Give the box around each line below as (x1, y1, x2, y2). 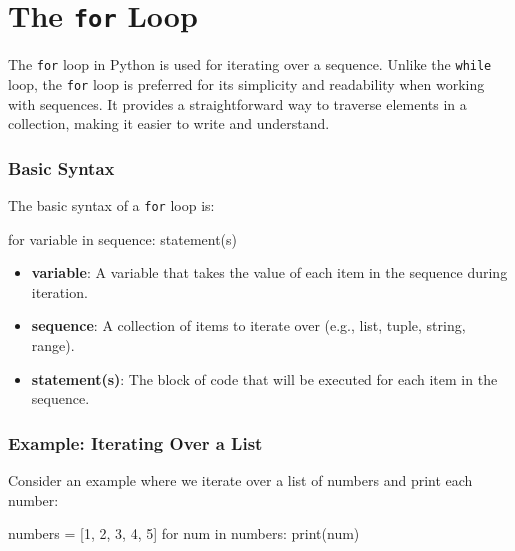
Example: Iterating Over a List (8, 430, 263, 455)
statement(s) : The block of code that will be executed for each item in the (31, 368, 498, 389)
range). (31, 335, 75, 355)
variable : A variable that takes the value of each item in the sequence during (31, 262, 508, 283)
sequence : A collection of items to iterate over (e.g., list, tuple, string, (31, 315, 466, 336)
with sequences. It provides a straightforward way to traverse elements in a (8, 93, 467, 114)
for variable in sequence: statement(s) (8, 228, 238, 249)
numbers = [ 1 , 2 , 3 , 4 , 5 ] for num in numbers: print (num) (8, 523, 360, 544)
